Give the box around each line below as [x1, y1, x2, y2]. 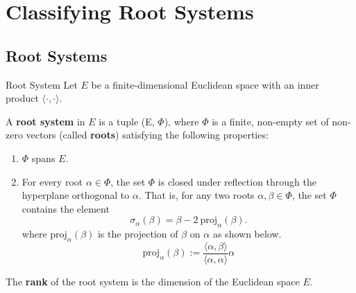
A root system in [6, 114, 85, 128]
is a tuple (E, [99, 114, 155, 128]
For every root [22, 174, 83, 188]
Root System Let [6, 77, 78, 91]
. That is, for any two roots [138, 188, 255, 202]
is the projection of [97, 227, 178, 241]
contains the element [22, 201, 110, 215]
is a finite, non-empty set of [212, 114, 329, 128]
